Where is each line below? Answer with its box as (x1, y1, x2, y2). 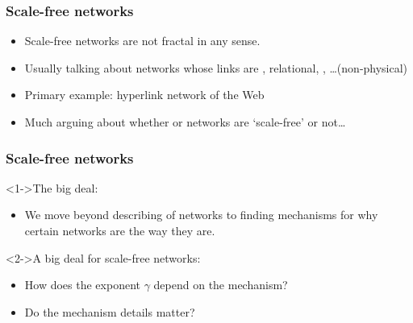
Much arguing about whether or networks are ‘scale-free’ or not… (24, 114, 346, 130)
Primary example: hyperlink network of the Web (24, 86, 265, 103)
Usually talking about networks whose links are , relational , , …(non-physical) (24, 59, 408, 76)
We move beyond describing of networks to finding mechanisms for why (24, 206, 378, 223)
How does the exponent (24, 276, 140, 293)
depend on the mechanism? (153, 276, 288, 293)
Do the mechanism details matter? (24, 303, 195, 320)
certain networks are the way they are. (24, 222, 215, 238)
